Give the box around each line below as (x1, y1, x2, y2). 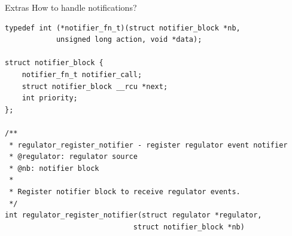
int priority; (22, 94, 78, 103)
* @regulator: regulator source (9, 152, 138, 161)
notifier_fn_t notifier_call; (22, 70, 142, 79)
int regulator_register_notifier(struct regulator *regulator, (5, 211, 262, 220)
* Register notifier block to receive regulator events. (9, 187, 241, 196)
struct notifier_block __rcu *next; (22, 82, 168, 91)
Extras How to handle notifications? (5, 1, 137, 13)
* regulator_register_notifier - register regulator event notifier (9, 140, 288, 149)
